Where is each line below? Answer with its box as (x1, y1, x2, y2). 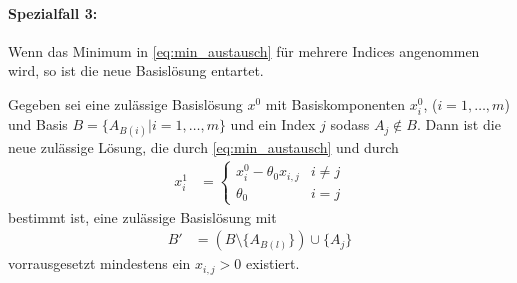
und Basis (8, 114, 68, 135)
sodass (330, 114, 370, 135)
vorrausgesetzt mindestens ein (8, 253, 191, 274)
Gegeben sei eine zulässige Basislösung (8, 93, 243, 114)
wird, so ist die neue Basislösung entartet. (8, 60, 264, 81)
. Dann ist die (416, 114, 501, 135)
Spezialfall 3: (8, 2, 98, 23)
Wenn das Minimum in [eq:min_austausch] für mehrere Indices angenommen (8, 40, 480, 61)
